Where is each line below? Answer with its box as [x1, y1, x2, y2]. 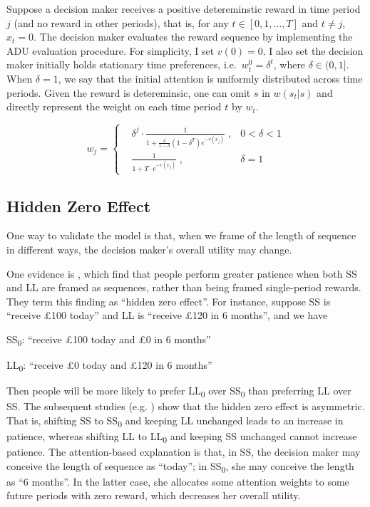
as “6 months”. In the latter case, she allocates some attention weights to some [6, 474, 349, 488]
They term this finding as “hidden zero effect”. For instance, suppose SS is [6, 293, 331, 308]
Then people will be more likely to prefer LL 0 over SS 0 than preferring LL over [6, 383, 351, 399]
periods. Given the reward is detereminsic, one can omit [6, 85, 251, 100]
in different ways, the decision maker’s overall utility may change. [6, 241, 292, 256]
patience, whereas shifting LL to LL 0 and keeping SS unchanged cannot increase [6, 428, 357, 445]
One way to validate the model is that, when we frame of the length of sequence [6, 228, 356, 243]
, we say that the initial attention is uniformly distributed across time [58, 70, 363, 85]
